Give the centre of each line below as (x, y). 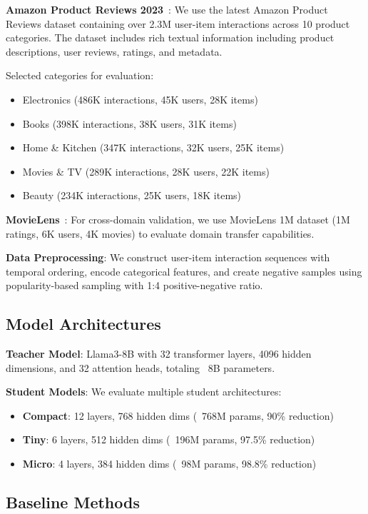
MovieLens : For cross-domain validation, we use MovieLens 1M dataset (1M (178, 219)
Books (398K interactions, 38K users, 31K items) (129, 123)
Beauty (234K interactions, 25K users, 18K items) (132, 195)
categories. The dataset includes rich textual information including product (170, 37)
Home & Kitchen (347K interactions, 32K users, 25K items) (153, 147)
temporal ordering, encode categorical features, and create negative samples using (184, 271)
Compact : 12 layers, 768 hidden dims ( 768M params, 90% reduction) (178, 415)
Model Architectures (83, 324)
